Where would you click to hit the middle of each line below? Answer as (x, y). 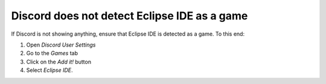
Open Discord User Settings (61, 45)
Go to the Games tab (52, 53)
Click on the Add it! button (59, 62)
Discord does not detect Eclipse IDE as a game (129, 16)
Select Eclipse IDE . (50, 70)
